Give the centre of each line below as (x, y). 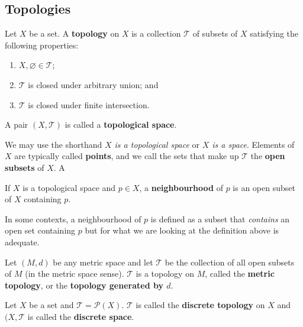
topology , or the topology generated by (84, 285)
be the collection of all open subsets (230, 262)
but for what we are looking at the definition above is (182, 230)
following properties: (42, 45)
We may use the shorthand (54, 144)
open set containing (40, 230)
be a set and (51, 305)
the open (268, 156)
